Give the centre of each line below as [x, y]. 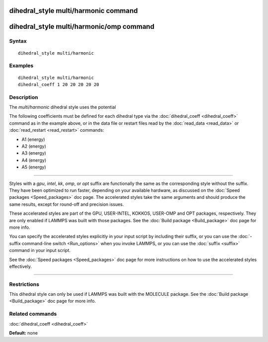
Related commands [33, 314]
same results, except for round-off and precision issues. [67, 204]
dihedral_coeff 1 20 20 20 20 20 [59, 84]
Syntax [18, 41]
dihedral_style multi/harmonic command [74, 11]
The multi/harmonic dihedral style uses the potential [63, 107]
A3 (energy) [34, 153]
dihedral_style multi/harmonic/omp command [82, 27]
